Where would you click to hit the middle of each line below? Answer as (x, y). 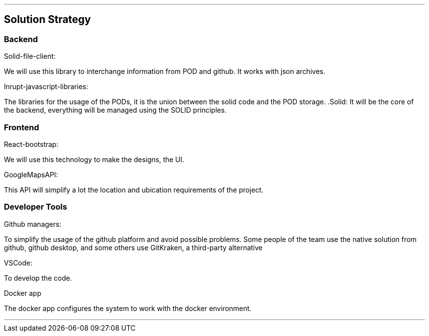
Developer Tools (36, 207)
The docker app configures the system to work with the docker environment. (128, 308)
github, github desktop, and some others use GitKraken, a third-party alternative (133, 247)
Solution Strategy (48, 20)
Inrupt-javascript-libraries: (46, 87)
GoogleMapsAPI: (31, 174)
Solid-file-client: (30, 56)
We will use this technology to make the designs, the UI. (94, 159)
